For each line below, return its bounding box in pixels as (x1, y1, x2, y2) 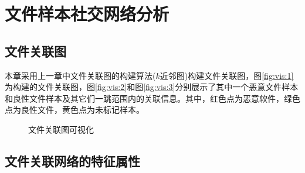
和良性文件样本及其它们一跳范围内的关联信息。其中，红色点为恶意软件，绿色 (5, 92, 300, 104)
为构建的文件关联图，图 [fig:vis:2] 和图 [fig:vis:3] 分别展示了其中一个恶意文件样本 (5, 81, 299, 93)
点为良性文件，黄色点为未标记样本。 (5, 103, 144, 116)
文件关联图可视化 (28, 123, 94, 135)
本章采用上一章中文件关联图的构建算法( (5, 69, 156, 81)
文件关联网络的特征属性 (5, 151, 140, 169)
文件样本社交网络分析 (5, 2, 170, 26)
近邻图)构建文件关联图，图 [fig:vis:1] (160, 69, 294, 81)
